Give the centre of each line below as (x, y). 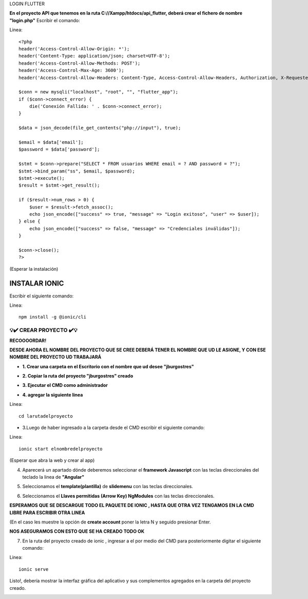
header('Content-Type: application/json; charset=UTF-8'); (94, 56)
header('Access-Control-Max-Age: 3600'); (71, 70)
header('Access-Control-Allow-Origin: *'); (74, 49)
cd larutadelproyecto (46, 416)
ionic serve (34, 569)
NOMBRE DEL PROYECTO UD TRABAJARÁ (55, 357)
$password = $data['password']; (59, 149)
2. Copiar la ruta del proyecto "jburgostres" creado (78, 376)
